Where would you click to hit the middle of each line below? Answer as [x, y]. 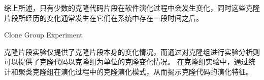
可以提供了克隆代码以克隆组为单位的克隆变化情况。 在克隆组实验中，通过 [126, 62]
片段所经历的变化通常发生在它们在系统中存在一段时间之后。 [104, 17]
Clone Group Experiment [43, 35]
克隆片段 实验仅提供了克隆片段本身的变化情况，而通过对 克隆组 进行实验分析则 [132, 51]
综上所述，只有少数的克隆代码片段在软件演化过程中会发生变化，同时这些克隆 [132, 8]
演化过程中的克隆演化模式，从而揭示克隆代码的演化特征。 [157, 71]
